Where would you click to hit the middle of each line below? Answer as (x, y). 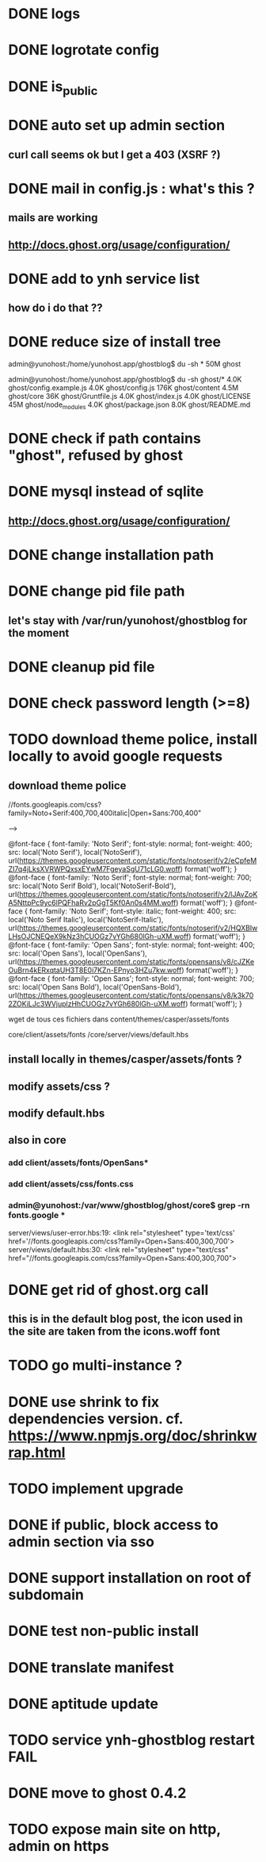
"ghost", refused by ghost (96, 456)
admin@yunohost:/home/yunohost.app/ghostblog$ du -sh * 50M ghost (125, 364)
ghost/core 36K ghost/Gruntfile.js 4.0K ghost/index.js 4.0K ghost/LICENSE (130, 397)
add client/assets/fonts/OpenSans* (78, 1163)
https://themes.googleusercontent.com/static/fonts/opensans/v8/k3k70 (137, 995)
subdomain (46, 1595)
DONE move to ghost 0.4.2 (97, 1793)
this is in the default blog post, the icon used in (125, 1319)
